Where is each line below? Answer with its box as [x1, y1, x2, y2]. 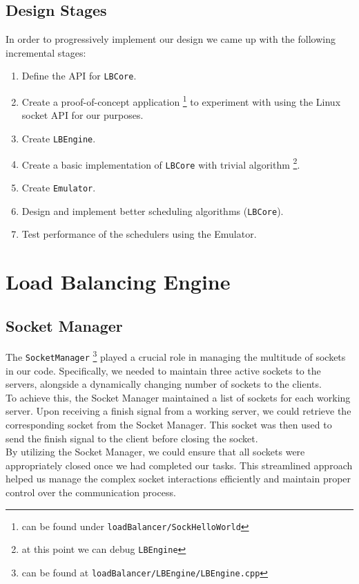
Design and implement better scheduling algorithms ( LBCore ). [21, 203, 284, 218]
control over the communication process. [6, 485, 176, 499]
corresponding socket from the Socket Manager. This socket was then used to [6, 417, 332, 432]
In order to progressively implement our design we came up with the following [6, 32, 336, 46]
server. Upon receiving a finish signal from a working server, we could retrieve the [6, 404, 351, 418]
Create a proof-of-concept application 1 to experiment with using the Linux [21, 93, 341, 109]
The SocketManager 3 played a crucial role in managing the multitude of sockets [6, 348, 346, 364]
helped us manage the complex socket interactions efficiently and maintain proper [6, 471, 351, 486]
